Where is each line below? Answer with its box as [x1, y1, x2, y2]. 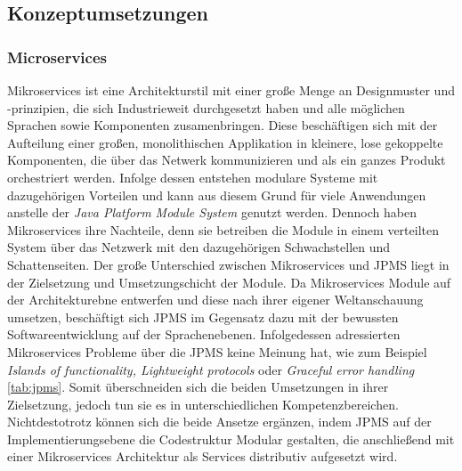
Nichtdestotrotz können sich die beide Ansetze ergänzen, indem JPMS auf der [7, 412, 432, 431]
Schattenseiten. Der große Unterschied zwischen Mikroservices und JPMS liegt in [7, 255, 450, 273]
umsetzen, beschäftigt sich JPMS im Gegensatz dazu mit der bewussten [7, 307, 399, 326]
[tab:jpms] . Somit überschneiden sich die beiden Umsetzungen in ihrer [7, 378, 389, 396]
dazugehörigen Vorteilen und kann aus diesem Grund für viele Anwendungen [7, 185, 426, 204]
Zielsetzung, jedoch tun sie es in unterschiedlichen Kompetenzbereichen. [7, 394, 399, 413]
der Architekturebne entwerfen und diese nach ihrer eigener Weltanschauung [7, 290, 424, 309]
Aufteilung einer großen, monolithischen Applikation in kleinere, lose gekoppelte [7, 133, 443, 151]
